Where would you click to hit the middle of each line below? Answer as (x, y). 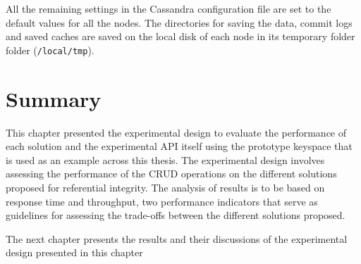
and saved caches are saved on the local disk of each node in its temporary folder (180, 36)
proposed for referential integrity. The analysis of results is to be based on (165, 187)
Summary (54, 98)
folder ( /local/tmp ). (50, 50)
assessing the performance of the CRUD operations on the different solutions (171, 174)
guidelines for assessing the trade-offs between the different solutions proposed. (176, 215)
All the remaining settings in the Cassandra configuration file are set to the (169, 8)
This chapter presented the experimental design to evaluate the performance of (176, 132)
